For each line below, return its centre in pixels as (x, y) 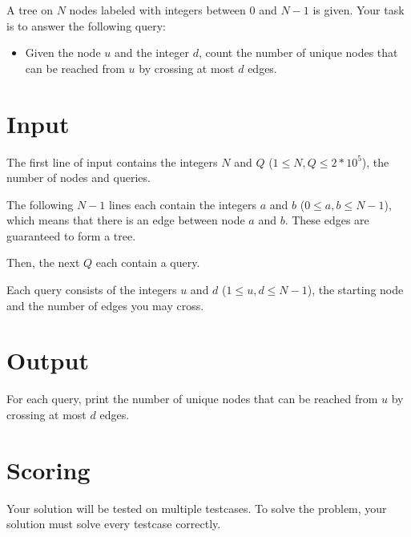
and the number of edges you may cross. (105, 305)
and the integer (151, 52)
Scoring (48, 469)
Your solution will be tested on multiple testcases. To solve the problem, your (197, 508)
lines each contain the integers (183, 204)
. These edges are (327, 220)
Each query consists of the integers (92, 290)
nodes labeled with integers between (157, 10)
